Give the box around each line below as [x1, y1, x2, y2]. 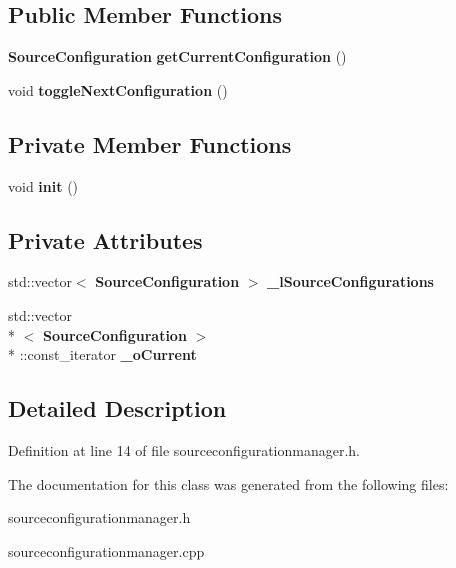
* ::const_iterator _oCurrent [8, 344, 197, 365]
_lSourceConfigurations [267, 271, 434, 292]
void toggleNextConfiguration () [8, 79, 228, 100]
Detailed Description [8, 393, 227, 424]
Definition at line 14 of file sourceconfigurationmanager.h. [8, 439, 360, 460]
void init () [8, 175, 79, 196]
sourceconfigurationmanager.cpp [8, 540, 205, 561]
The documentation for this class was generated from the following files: [8, 473, 449, 494]
